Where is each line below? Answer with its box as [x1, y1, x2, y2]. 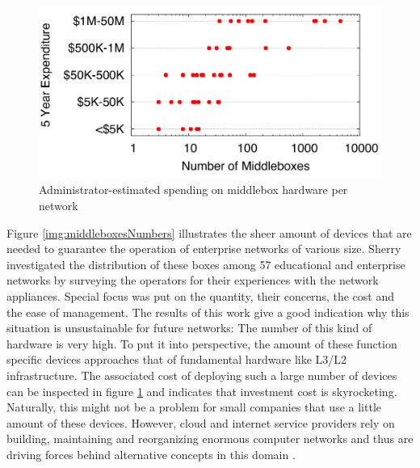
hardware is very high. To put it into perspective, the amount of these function [6, 335, 397, 352]
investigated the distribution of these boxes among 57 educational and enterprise [6, 255, 405, 272]
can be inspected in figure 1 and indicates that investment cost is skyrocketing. [6, 382, 397, 399]
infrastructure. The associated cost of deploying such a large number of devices [6, 367, 397, 383]
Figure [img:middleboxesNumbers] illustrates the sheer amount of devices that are [6, 224, 412, 241]
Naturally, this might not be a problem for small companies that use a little [6, 398, 381, 415]
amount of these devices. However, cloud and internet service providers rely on [6, 414, 395, 431]
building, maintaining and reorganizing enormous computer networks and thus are [6, 430, 414, 447]
